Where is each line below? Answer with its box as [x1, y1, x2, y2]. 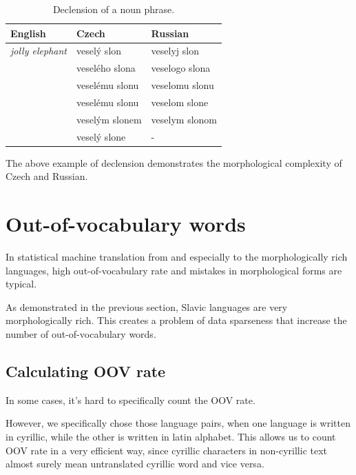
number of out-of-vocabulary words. [6, 327, 156, 341]
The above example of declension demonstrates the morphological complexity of [6, 155, 342, 170]
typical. [6, 276, 37, 291]
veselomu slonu [151, 78, 214, 92]
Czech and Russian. [6, 169, 88, 183]
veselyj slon [151, 43, 199, 58]
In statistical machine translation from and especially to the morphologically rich [6, 250, 348, 264]
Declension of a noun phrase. [52, 2, 175, 16]
